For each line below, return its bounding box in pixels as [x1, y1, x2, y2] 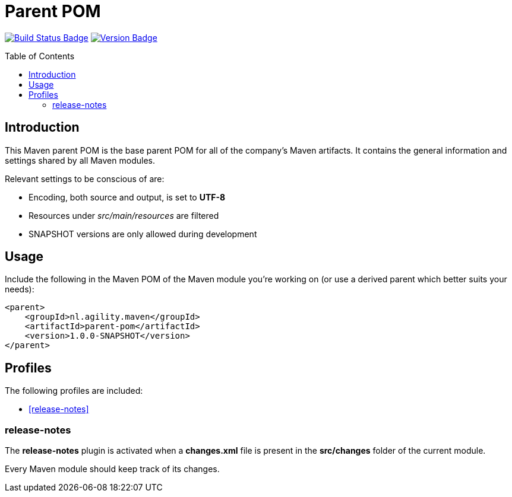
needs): [5, 284, 34, 295]
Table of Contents [5, 50, 75, 61]
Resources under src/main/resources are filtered [29, 210, 219, 221]
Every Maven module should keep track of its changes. [5, 464, 220, 474]
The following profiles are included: [5, 386, 143, 396]
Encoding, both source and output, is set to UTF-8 [29, 192, 226, 202]
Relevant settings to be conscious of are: [5, 173, 165, 184]
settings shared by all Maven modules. [5, 155, 155, 165]
